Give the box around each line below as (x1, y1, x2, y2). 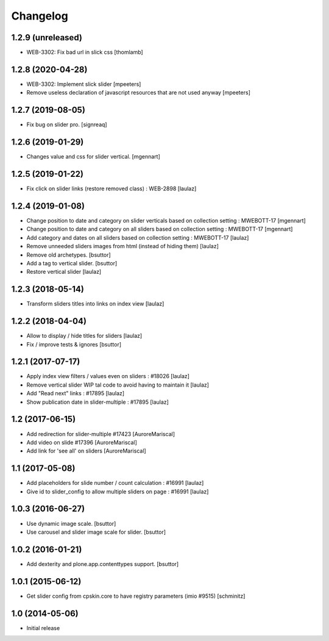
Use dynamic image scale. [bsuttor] (26, 520, 116, 527)
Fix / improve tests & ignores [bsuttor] (26, 340, 122, 348)
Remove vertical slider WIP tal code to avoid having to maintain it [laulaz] (26, 381, 210, 389)
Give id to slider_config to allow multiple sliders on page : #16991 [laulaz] (26, 488, 209, 495)
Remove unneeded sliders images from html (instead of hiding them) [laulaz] (26, 243, 219, 250)
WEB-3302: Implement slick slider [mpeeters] (26, 80, 141, 88)
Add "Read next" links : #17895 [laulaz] (26, 390, 125, 397)
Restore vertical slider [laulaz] (26, 268, 102, 276)
